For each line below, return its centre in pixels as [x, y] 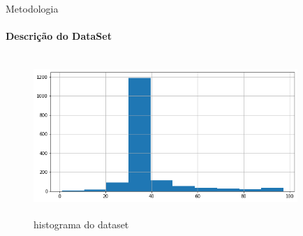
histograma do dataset [81, 224]
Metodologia [32, 8]
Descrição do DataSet [59, 36]
